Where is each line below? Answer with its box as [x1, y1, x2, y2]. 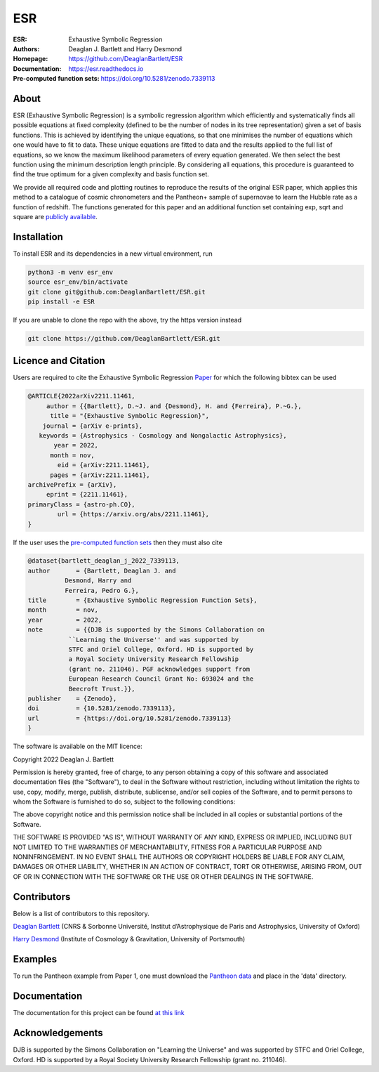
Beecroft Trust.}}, [68, 685, 136, 693]
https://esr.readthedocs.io [68, 64, 144, 73]
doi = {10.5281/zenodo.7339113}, [27, 705, 176, 712]
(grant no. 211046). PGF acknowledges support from [68, 665, 251, 673]
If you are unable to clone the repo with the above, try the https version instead [13, 315, 242, 324]
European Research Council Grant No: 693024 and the [68, 675, 254, 683]
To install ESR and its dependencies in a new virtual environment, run [13, 249, 213, 258]
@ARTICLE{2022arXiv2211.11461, [27, 392, 136, 400]
